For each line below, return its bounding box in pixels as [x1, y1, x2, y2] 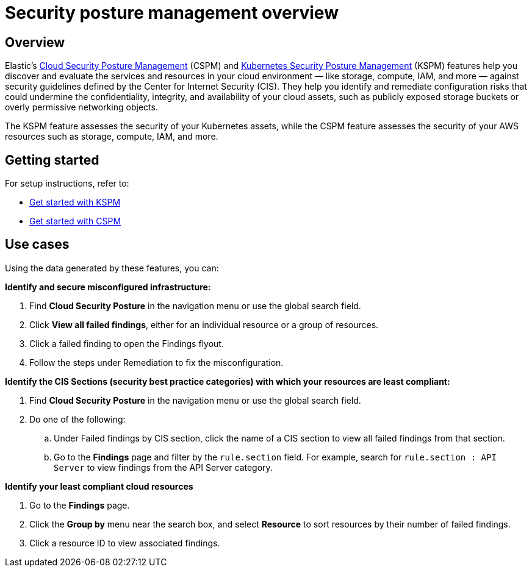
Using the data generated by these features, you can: [5, 262, 219, 273]
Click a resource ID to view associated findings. [29, 537, 220, 548]
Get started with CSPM [29, 216, 121, 227]
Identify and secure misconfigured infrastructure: [5, 281, 211, 292]
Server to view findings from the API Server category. [54, 462, 273, 473]
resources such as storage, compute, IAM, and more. [5, 131, 218, 142]
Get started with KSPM [29, 197, 121, 208]
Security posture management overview [5, 2, 339, 23]
